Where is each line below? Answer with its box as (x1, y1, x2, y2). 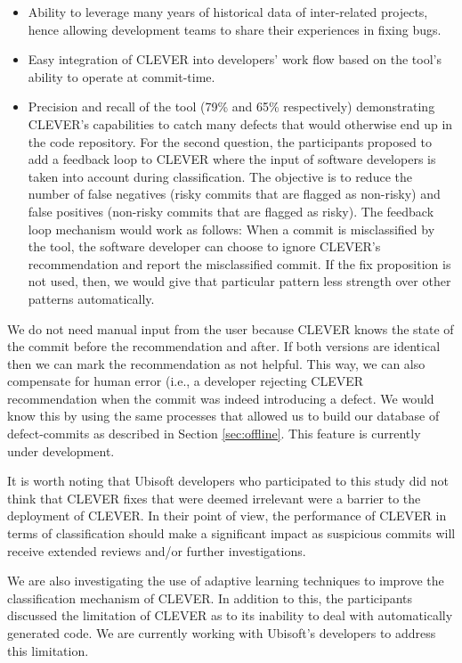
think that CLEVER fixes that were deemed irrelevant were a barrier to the (7, 488, 421, 507)
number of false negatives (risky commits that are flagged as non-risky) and (28, 184, 441, 203)
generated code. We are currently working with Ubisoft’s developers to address (7, 624, 436, 642)
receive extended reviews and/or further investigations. (7, 541, 306, 560)
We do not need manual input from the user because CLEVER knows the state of (7, 319, 454, 338)
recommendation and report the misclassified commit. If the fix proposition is (28, 254, 451, 273)
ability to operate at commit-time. (28, 67, 215, 86)
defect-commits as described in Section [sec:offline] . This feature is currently (7, 424, 421, 443)
